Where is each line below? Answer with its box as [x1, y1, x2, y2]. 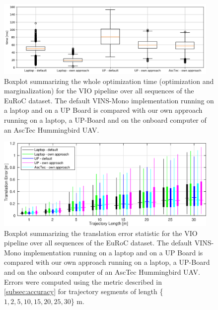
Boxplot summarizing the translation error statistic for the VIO [4, 228, 198, 238]
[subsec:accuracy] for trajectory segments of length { [4, 286, 163, 297]
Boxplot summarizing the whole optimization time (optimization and [4, 76, 214, 86]
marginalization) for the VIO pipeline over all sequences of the [4, 85, 194, 96]
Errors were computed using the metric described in [4, 276, 162, 287]
